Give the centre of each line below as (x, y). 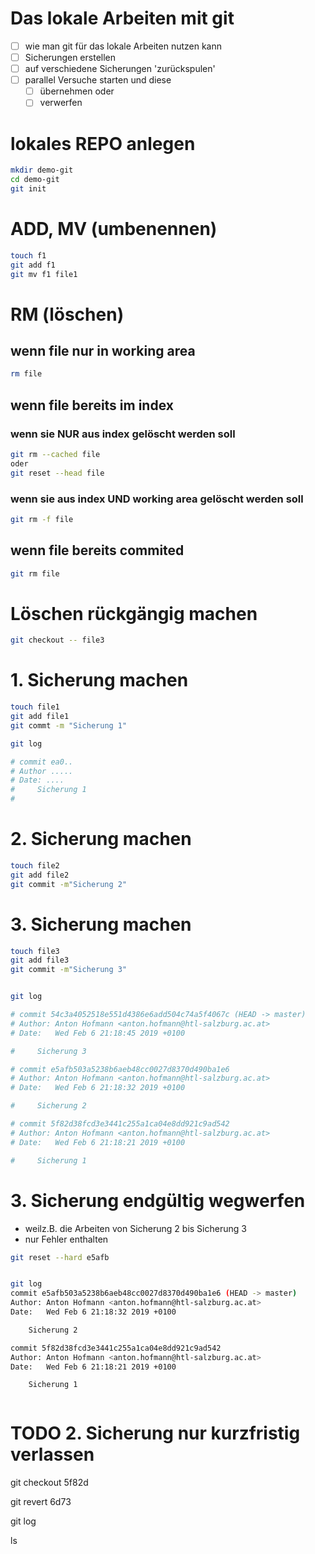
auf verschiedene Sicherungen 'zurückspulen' (120, 69)
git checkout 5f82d (49, 1483)
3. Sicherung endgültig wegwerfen (158, 1200)
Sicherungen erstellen (70, 57)
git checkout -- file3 (57, 640)
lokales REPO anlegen (103, 143)
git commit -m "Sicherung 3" (69, 970)
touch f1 (28, 255)
